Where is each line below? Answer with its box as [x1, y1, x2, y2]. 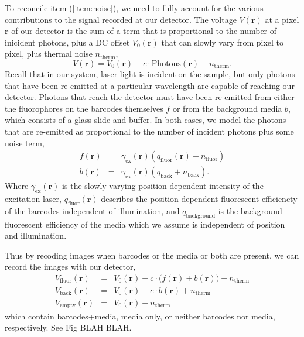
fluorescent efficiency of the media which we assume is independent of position [5, 218, 285, 230]
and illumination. [5, 229, 67, 242]
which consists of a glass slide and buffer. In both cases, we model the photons [5, 114, 286, 126]
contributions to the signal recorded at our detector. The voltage [5, 13, 237, 25]
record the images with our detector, [5, 260, 136, 273]
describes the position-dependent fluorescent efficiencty [101, 192, 298, 204]
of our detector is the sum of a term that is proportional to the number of [11, 25, 277, 37]
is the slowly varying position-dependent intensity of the [62, 180, 264, 192]
